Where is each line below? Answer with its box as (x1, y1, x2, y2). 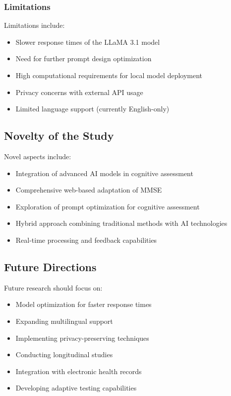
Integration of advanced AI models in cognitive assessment (15, 168, 193, 178)
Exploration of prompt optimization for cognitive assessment (15, 201, 200, 211)
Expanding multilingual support (15, 315, 113, 326)
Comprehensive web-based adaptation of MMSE (15, 185, 162, 195)
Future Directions (4, 259, 97, 274)
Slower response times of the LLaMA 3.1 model (15, 36, 160, 47)
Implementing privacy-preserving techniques (15, 332, 149, 343)
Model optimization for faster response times (15, 299, 152, 309)
